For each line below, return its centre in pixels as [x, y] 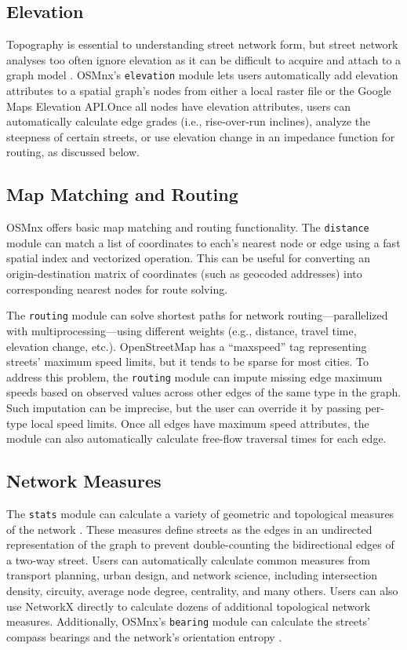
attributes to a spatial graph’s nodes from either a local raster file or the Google [199, 91]
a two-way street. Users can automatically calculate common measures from [189, 559]
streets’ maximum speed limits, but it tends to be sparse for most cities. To [187, 362]
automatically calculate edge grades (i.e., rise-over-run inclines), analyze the [189, 121]
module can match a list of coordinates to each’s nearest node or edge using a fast [203, 242]
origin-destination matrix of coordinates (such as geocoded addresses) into [184, 274]
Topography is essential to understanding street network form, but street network [202, 44]
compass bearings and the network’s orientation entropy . [144, 636]
